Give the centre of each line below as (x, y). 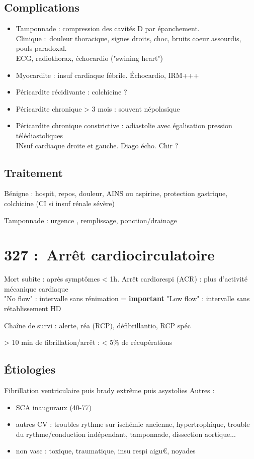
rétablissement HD (33, 308)
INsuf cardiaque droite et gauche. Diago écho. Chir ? (97, 145)
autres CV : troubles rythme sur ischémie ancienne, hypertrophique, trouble (133, 424)
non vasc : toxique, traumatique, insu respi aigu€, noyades (106, 451)
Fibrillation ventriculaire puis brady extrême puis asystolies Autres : (109, 390)
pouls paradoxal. (41, 48)
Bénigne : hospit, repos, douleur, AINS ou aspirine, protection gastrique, (116, 193)
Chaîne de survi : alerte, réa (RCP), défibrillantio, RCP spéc (97, 325)
